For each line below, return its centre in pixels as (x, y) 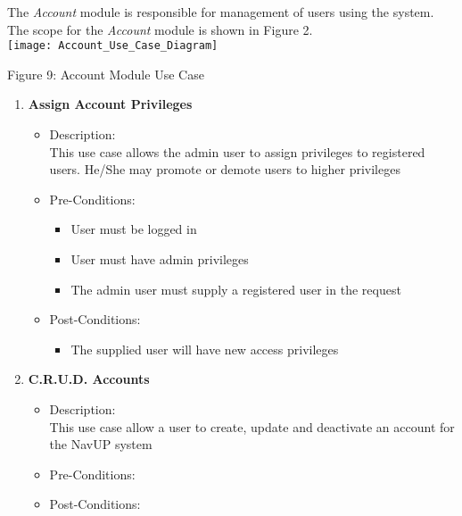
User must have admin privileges (160, 259)
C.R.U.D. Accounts (89, 379)
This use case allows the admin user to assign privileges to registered (237, 151)
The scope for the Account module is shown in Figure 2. (160, 29)
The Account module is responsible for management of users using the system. (221, 12)
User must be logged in (134, 229)
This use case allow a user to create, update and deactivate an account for (252, 426)
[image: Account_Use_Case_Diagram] (113, 46)
